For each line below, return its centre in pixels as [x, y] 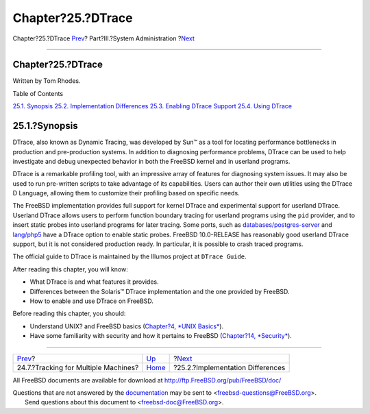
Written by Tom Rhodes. [47, 81]
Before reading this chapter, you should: [69, 314]
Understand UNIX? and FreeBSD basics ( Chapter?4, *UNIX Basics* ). [127, 326]
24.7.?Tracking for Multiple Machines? [78, 367]
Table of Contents [38, 93]
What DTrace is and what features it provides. [94, 282]
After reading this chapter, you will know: [70, 269]
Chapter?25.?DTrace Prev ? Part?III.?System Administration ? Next [104, 38]
